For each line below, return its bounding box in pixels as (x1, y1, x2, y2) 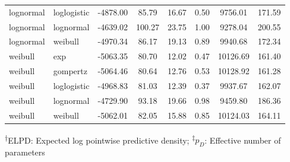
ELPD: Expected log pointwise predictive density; (8, 134, 190, 146)
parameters (5, 146, 45, 158)
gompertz (53, 65, 87, 77)
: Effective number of (204, 134, 281, 146)
